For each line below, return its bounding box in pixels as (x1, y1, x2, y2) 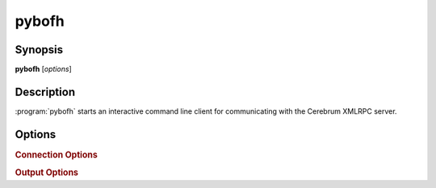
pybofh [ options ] (15, 65, 72, 74)
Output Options (15, 167, 79, 178)
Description (15, 85, 76, 98)
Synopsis (15, 43, 64, 56)
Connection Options (15, 149, 99, 161)
